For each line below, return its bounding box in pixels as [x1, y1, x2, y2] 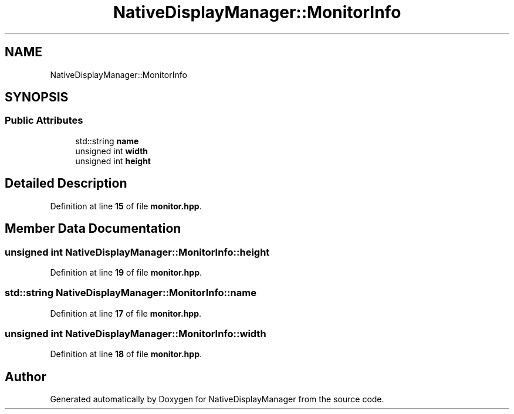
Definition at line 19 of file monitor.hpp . [50, 267, 202, 277]
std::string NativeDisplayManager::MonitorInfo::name [5, 287, 256, 299]
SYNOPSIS [5, 90, 69, 105]
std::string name [75, 135, 139, 146]
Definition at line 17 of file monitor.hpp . [50, 308, 202, 318]
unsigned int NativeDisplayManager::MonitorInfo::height [5, 246, 270, 258]
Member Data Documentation [5, 221, 181, 236]
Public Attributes [5, 114, 83, 127]
